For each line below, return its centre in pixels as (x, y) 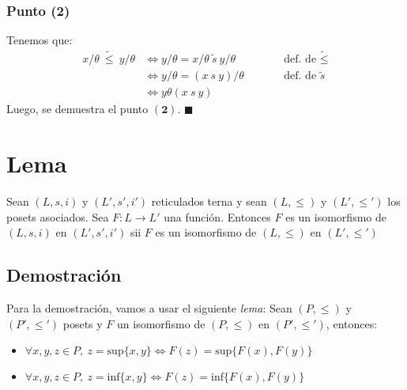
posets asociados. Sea (58, 216)
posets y (83, 323)
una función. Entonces (217, 216)
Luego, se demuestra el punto (77, 109)
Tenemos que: (40, 40)
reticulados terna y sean (209, 201)
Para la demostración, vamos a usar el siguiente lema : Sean (149, 308)
